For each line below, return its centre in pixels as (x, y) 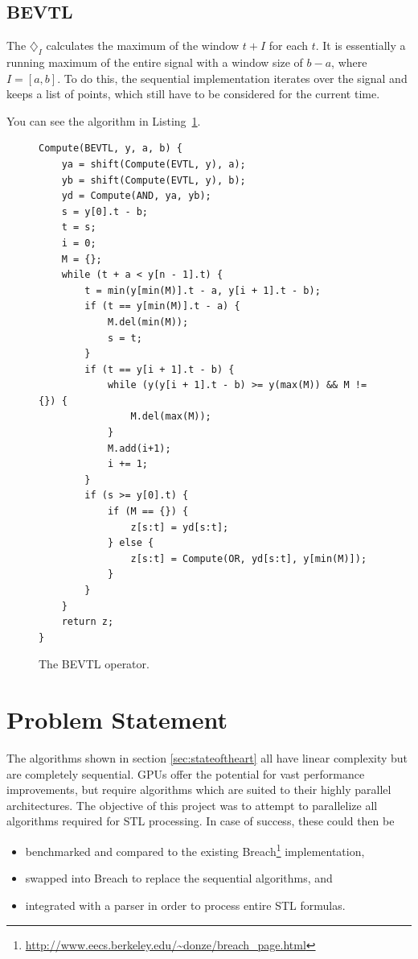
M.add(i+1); (139, 448)
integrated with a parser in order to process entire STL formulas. (185, 905)
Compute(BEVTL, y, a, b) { (111, 149)
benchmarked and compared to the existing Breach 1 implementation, (195, 850)
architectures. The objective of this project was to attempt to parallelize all (192, 805)
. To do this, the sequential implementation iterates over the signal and (232, 78)
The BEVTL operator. (94, 664)
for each (288, 45)
